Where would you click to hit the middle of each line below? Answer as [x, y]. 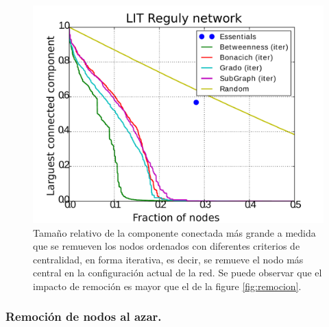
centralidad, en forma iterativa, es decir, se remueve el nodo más [168, 259]
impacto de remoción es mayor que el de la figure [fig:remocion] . [167, 286]
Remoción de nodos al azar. [84, 316]
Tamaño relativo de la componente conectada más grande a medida [174, 232]
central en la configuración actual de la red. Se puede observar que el [178, 273]
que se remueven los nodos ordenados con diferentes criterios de [167, 246]
